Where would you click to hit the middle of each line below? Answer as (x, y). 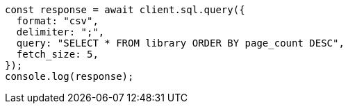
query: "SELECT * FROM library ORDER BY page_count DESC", (180, 43)
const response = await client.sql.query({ (125, 10)
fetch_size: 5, (57, 54)
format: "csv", (57, 21)
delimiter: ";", (60, 32)
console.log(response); (69, 76)
